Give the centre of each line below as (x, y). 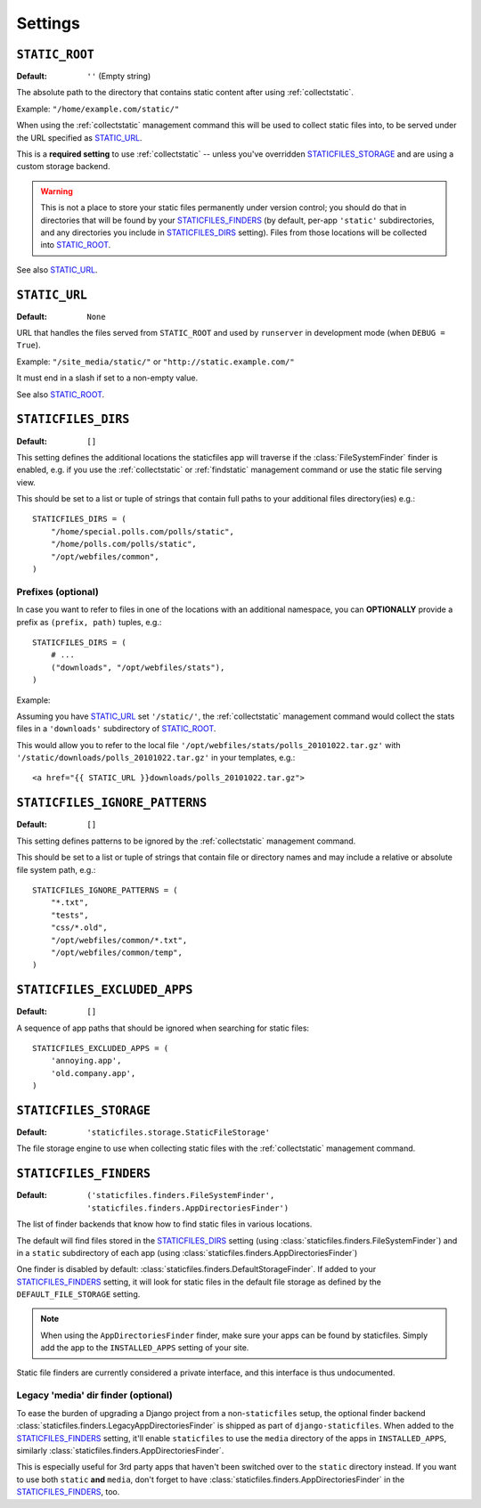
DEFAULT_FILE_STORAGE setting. (78, 1294)
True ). (29, 345)
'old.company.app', (93, 1073)
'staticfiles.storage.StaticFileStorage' (179, 1133)
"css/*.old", (79, 928)
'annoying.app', (86, 1061)
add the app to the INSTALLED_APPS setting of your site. (145, 1348)
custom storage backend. (63, 167)
